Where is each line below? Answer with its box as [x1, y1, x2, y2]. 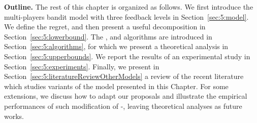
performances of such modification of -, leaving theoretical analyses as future [4, 100, 242, 111]
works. [4, 110, 24, 121]
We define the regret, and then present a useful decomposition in [4, 21, 206, 32]
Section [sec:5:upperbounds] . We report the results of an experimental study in [4, 51, 250, 61]
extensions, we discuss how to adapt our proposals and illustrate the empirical [4, 91, 247, 101]
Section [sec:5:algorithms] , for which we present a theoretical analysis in [4, 41, 229, 52]
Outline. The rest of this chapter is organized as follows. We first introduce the [4, 2, 253, 12]
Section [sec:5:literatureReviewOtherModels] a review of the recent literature [4, 71, 244, 81]
